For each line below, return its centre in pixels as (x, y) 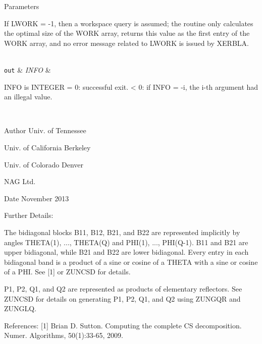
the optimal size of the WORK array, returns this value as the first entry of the (127, 33)
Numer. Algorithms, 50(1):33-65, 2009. (64, 335)
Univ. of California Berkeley (47, 147)
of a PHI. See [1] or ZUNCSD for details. (67, 272)
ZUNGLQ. (20, 308)
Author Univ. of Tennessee (45, 130)
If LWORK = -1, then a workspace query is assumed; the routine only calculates (129, 23)
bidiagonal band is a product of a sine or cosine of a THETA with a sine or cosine (131, 262)
